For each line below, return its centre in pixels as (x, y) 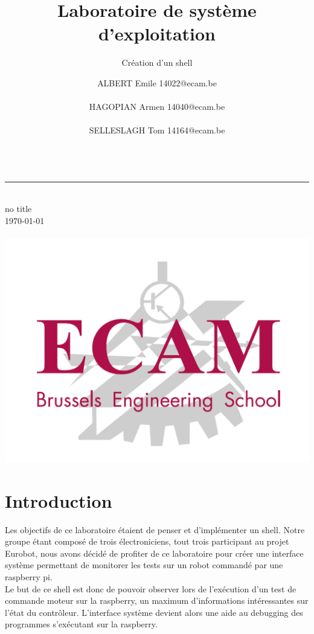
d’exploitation (157, 34)
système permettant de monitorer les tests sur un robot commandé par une (144, 565)
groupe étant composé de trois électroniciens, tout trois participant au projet (147, 541)
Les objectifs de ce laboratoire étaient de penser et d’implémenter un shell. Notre (155, 529)
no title (18, 209)
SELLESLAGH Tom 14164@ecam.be (157, 130)
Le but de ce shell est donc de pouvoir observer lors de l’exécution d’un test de (151, 588)
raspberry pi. (29, 577)
